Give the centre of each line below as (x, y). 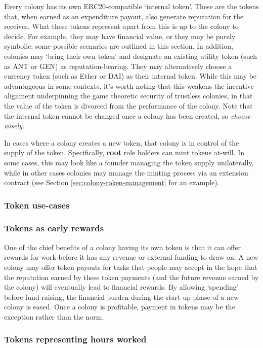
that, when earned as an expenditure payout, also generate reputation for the (124, 16)
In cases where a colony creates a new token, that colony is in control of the (122, 142)
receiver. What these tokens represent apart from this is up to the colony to (121, 26)
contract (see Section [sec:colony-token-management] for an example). (112, 182)
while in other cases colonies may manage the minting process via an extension (126, 172)
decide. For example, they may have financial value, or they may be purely (120, 36)
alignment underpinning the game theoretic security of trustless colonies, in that (128, 96)
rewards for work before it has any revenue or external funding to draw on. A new (131, 257)
